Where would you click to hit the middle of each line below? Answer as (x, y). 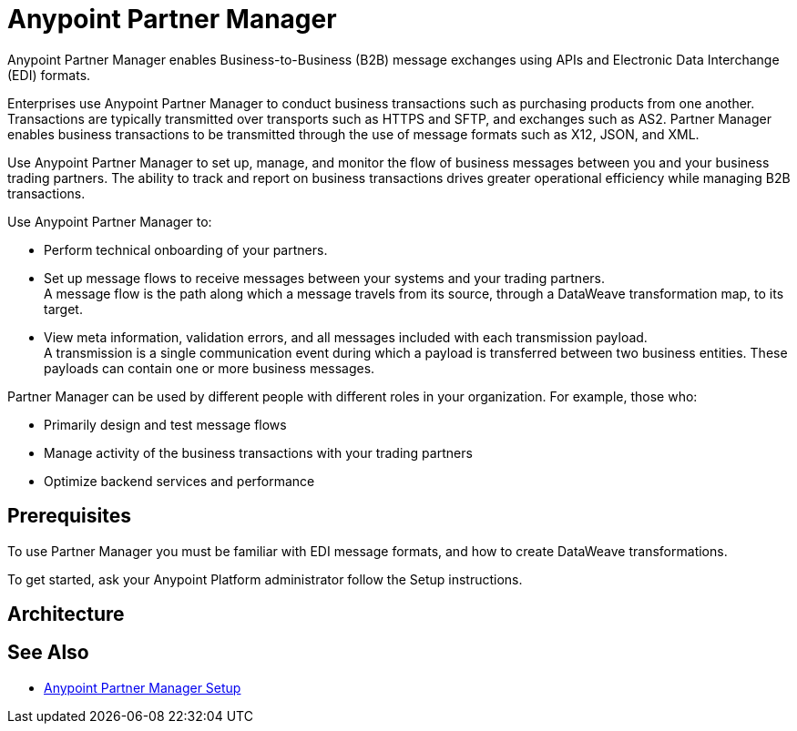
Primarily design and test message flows (165, 424)
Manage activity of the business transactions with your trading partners (258, 452)
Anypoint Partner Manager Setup (143, 687)
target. (63, 309)
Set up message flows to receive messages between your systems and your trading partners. (324, 278)
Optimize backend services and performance (179, 481)
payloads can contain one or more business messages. (209, 368)
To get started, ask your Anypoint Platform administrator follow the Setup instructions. (265, 579)
